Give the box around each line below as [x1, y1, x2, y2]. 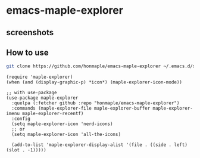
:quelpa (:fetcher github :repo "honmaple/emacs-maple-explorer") [11, 100, 180, 106]
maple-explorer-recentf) [21, 111, 84, 117]
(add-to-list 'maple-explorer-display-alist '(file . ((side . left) [11, 142, 187, 148]
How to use [6, 47, 49, 57]
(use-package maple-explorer [6, 95, 79, 101]
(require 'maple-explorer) [6, 74, 73, 80]
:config [11, 116, 31, 122]
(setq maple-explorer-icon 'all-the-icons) [11, 132, 121, 138]
